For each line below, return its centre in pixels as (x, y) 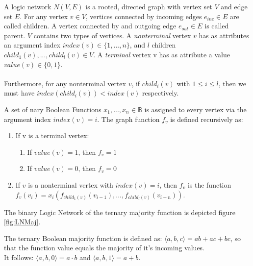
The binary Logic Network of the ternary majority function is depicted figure (120, 212)
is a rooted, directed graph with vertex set (149, 6)
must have (19, 93)
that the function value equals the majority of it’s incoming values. (104, 248)
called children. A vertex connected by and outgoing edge (90, 26)
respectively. (161, 93)
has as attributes (224, 35)
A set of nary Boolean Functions (53, 109)
